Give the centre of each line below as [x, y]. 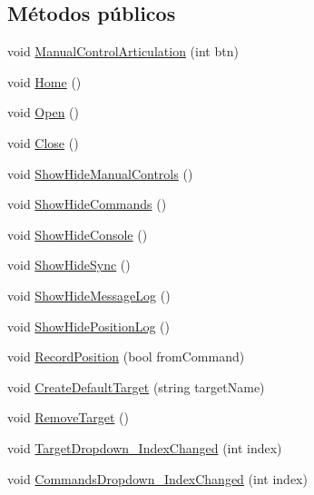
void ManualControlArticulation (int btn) [123, 51]
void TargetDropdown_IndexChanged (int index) [145, 447]
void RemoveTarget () [69, 417]
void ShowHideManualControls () [100, 173]
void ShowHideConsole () [78, 234]
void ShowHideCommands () [87, 204]
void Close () [43, 142]
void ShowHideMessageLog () [89, 295]
